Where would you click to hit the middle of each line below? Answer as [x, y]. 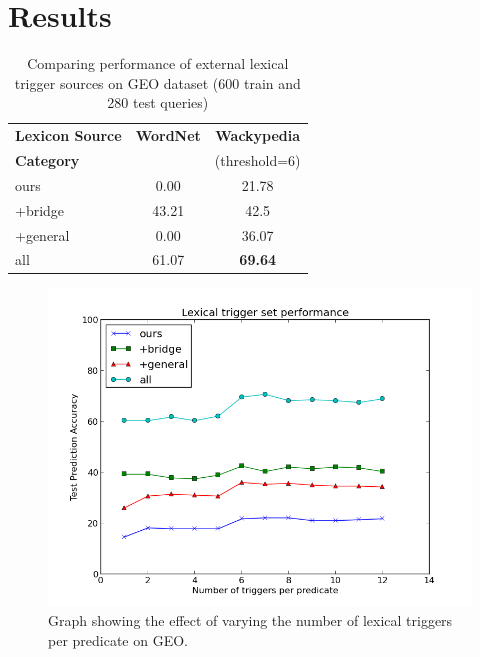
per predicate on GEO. [118, 639]
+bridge [40, 209]
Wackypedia [258, 135]
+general [42, 234]
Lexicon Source [68, 135]
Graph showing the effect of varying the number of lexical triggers [250, 620]
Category [47, 160]
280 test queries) [158, 102]
